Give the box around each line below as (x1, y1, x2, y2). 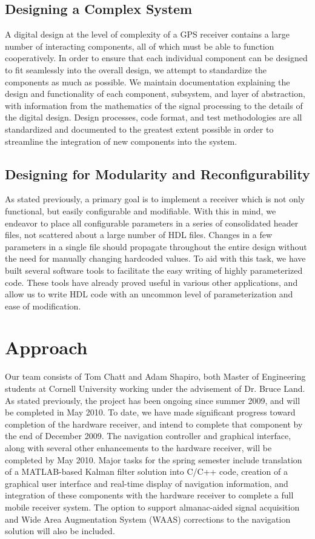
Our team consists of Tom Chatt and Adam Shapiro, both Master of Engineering (5, 370, 306, 383)
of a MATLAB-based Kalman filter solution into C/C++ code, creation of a (5, 465, 288, 478)
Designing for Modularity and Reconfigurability (5, 164, 310, 183)
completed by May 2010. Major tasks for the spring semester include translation (5, 453, 302, 466)
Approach (5, 335, 88, 360)
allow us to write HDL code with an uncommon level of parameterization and (5, 288, 293, 300)
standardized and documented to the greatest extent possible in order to (5, 122, 274, 135)
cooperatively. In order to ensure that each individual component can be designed (5, 51, 308, 64)
